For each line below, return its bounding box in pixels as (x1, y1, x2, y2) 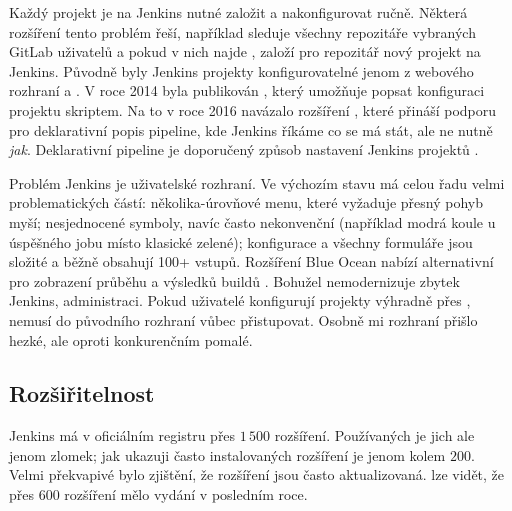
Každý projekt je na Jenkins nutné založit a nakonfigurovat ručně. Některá (9, 2, 468, 22)
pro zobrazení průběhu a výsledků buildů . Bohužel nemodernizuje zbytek (9, 270, 460, 291)
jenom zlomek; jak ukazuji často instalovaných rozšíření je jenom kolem (9, 444, 446, 465)
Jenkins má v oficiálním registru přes (9, 425, 236, 446)
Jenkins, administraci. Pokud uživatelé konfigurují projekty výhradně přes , (9, 290, 471, 311)
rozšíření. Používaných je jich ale (274, 425, 475, 446)
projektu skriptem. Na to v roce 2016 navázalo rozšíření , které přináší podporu (9, 99, 497, 120)
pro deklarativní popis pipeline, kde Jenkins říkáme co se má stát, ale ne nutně (9, 119, 493, 140)
